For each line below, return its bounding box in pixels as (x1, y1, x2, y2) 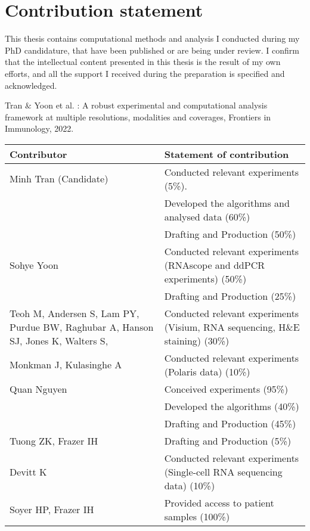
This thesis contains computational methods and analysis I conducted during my (5, 32, 300, 45)
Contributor (10, 147, 67, 161)
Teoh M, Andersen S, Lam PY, (10, 306, 139, 320)
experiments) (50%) (164, 271, 247, 285)
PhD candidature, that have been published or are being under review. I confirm (5, 44, 299, 56)
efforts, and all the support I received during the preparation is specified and (5, 67, 285, 79)
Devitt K (10, 464, 47, 479)
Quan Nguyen (10, 381, 67, 396)
